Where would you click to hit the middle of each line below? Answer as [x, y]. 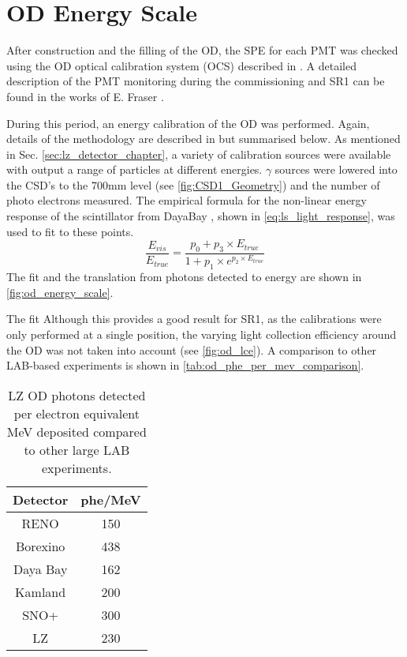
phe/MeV [111, 499]
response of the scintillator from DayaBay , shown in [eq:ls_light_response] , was [201, 216]
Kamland [41, 591]
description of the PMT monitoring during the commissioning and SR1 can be [196, 81]
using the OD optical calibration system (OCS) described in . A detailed [181, 65]
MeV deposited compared [77, 431]
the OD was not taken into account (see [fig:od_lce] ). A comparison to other [192, 349]
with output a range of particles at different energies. [134, 169]
